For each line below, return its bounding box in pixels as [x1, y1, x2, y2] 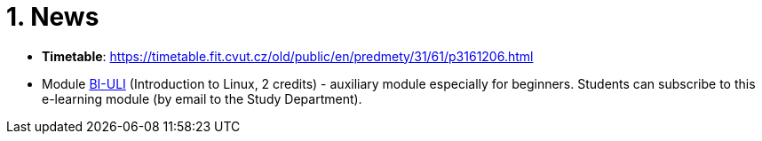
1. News [6, 2, 99, 32]
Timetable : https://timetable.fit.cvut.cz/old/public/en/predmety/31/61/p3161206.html [42, 48, 534, 64]
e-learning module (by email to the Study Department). [42, 90, 362, 106]
